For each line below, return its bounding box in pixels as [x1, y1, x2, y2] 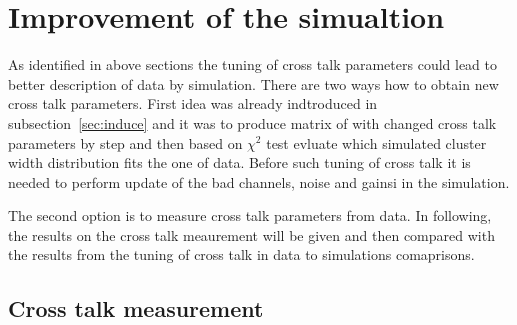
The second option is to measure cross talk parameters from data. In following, [8, 205, 492, 226]
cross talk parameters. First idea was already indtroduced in [8, 93, 378, 114]
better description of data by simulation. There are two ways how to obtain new [8, 73, 499, 94]
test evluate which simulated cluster [266, 132, 487, 153]
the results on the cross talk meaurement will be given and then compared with [8, 224, 495, 245]
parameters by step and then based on [8, 132, 243, 153]
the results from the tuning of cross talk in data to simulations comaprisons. [8, 244, 475, 265]
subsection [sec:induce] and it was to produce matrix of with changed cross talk [8, 112, 497, 133]
